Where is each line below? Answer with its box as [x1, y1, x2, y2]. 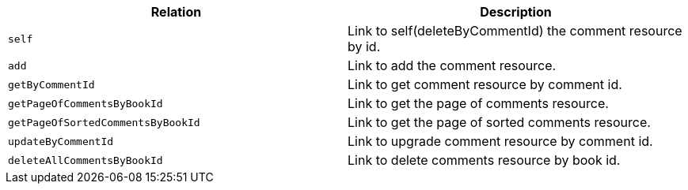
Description [480, 4, 552, 20]
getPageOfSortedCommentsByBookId [8, 116, 200, 129]
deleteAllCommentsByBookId [8, 154, 163, 166]
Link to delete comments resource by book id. [348, 152, 621, 168]
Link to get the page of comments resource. [348, 95, 609, 111]
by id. [348, 39, 381, 54]
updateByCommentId [8, 135, 114, 147]
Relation [150, 4, 202, 20]
